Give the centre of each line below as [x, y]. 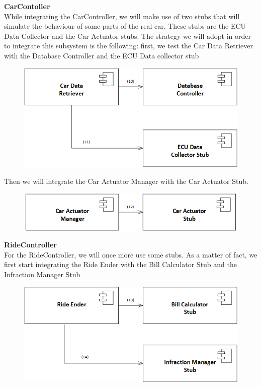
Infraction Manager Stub [42, 274]
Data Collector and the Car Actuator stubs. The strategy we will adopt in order [128, 36]
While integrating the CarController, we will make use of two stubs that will [122, 16]
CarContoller [27, 6]
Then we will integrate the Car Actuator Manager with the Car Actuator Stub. [126, 181]
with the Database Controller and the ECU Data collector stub [102, 55]
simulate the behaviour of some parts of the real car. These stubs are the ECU [125, 26]
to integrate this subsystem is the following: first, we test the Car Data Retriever [128, 46]
